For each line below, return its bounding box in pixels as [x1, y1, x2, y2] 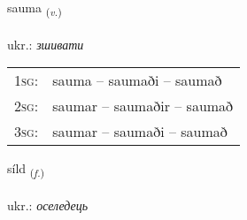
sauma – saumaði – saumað [52, 70, 222, 91]
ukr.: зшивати [7, 34, 84, 53]
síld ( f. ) [7, 159, 45, 180]
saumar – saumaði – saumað [52, 121, 228, 142]
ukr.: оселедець [7, 196, 89, 215]
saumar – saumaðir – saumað [52, 95, 234, 117]
